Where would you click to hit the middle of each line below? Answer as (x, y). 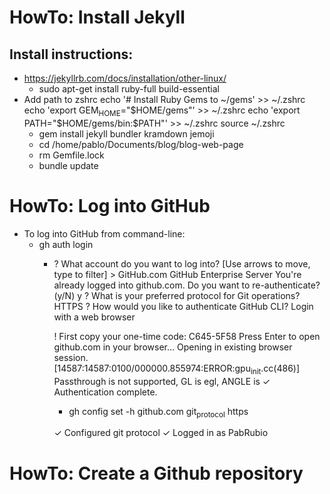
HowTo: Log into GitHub (110, 205)
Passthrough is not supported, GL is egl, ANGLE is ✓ (162, 381)
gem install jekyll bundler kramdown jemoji (126, 133)
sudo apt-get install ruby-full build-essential (129, 89)
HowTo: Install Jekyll (97, 17)
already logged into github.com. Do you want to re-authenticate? (187, 285)
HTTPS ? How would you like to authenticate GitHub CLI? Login (183, 306)
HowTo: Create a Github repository (156, 473)
